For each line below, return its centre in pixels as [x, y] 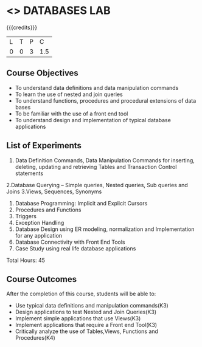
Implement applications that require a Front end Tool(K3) [86, 325]
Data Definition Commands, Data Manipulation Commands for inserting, [105, 160]
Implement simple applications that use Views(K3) [78, 318]
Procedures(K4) [35, 338]
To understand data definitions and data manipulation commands [97, 88]
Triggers [26, 216]
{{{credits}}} [22, 27]
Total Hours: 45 [26, 260]
